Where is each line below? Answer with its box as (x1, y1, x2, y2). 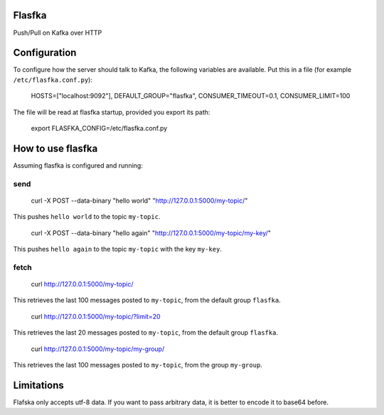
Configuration (13, 47, 77, 59)
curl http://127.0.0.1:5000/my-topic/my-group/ (31, 345, 165, 353)
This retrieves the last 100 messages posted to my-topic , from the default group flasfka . (13, 296, 281, 305)
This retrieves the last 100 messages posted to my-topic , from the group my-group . (13, 360, 262, 369)
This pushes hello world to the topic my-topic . (13, 212, 161, 221)
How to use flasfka (13, 142, 98, 154)
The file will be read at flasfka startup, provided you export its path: (13, 107, 210, 117)
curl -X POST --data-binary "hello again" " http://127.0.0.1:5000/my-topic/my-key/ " (31, 228, 272, 237)
